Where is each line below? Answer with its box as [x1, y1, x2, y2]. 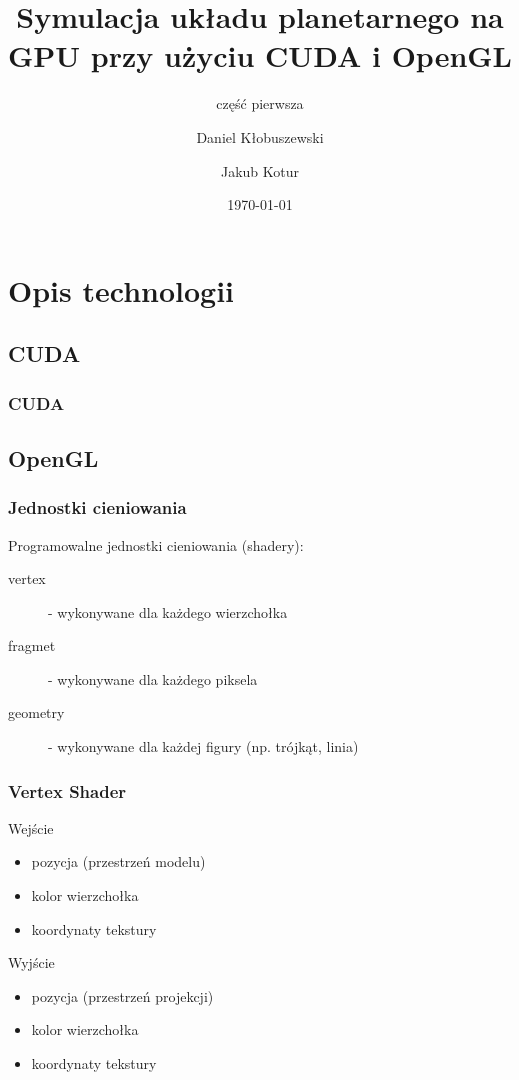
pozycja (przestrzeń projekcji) [31, 985, 214, 1006]
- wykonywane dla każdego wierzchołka [48, 601, 288, 622]
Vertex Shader [8, 778, 127, 803]
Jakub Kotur [220, 160, 300, 181]
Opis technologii [8, 269, 235, 310]
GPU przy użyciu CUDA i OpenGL [8, 35, 512, 76]
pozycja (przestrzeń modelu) [31, 851, 206, 872]
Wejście [8, 817, 54, 838]
